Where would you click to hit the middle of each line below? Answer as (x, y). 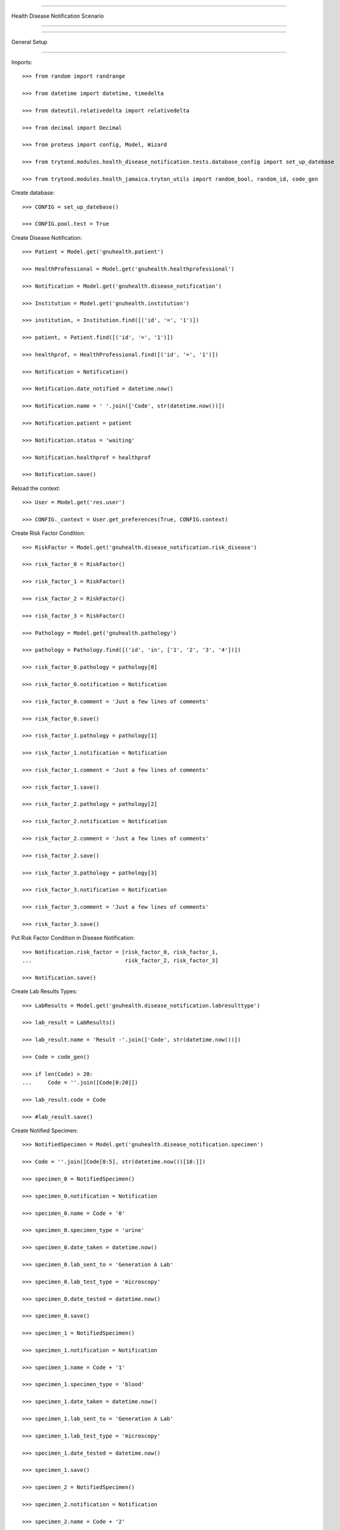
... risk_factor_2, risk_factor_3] (121, 961)
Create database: (33, 193)
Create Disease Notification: (47, 237)
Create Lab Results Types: (44, 991)
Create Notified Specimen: (45, 1131)
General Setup (30, 42)
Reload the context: (36, 488)
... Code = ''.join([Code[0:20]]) (80, 1083)
